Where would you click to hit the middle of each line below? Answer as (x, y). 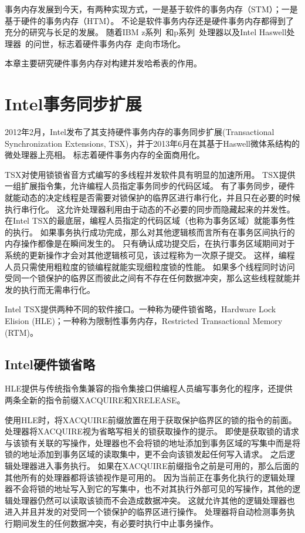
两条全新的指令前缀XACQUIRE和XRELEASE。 (95, 399)
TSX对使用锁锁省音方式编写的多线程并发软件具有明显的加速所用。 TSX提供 (150, 174)
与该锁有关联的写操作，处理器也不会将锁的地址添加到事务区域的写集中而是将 (152, 442)
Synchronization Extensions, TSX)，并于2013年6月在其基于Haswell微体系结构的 (152, 143)
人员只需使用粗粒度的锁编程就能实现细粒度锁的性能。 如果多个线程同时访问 (150, 266)
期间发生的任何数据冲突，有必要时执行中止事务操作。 (115, 523)
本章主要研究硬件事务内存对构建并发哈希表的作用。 (103, 63)
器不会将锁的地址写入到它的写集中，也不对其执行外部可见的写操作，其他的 (148, 489)
